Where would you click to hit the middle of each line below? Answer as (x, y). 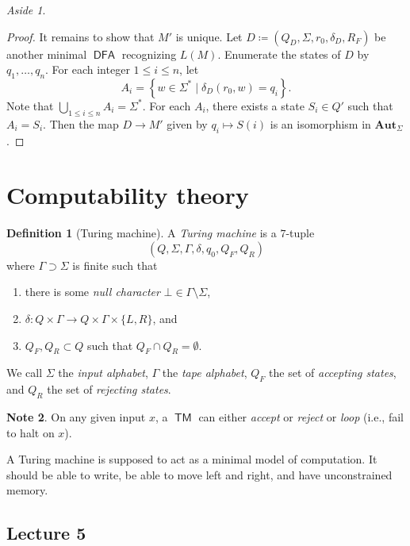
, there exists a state (255, 105)
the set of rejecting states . (109, 389)
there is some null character (92, 292)
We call (25, 373)
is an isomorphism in (320, 123)
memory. (27, 490)
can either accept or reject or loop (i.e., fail (301, 417)
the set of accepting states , (333, 373)
